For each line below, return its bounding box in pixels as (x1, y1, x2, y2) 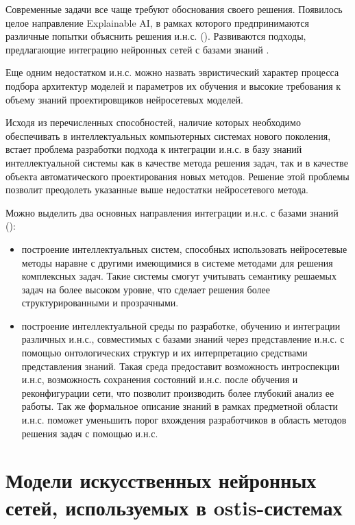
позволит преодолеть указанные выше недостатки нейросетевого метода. (5, 182, 309, 197)
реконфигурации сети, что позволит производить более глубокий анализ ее (21, 385, 334, 400)
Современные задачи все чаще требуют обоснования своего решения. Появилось (5, 2, 343, 16)
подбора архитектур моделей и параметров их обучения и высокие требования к (5, 78, 341, 93)
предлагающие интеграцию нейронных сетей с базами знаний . (5, 42, 269, 56)
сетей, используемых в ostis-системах (5, 493, 343, 521)
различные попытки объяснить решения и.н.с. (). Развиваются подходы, (5, 29, 306, 43)
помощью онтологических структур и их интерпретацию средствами (21, 345, 308, 360)
